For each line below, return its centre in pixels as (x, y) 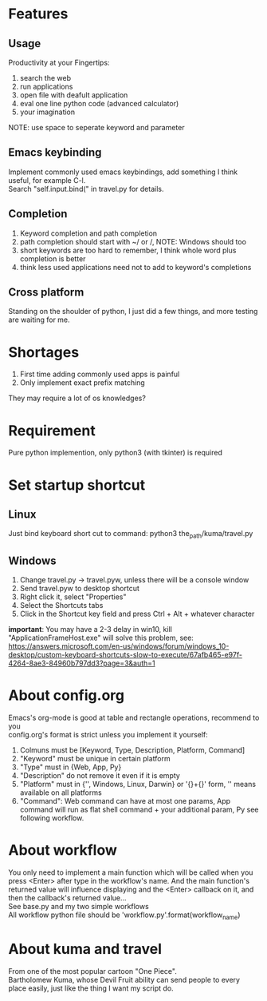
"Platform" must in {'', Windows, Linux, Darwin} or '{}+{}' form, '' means (138, 784)
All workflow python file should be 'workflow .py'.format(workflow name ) (124, 916)
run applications (46, 86)
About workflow (63, 850)
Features (38, 14)
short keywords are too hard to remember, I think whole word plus (128, 250)
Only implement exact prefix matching (82, 383)
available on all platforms (61, 792)
